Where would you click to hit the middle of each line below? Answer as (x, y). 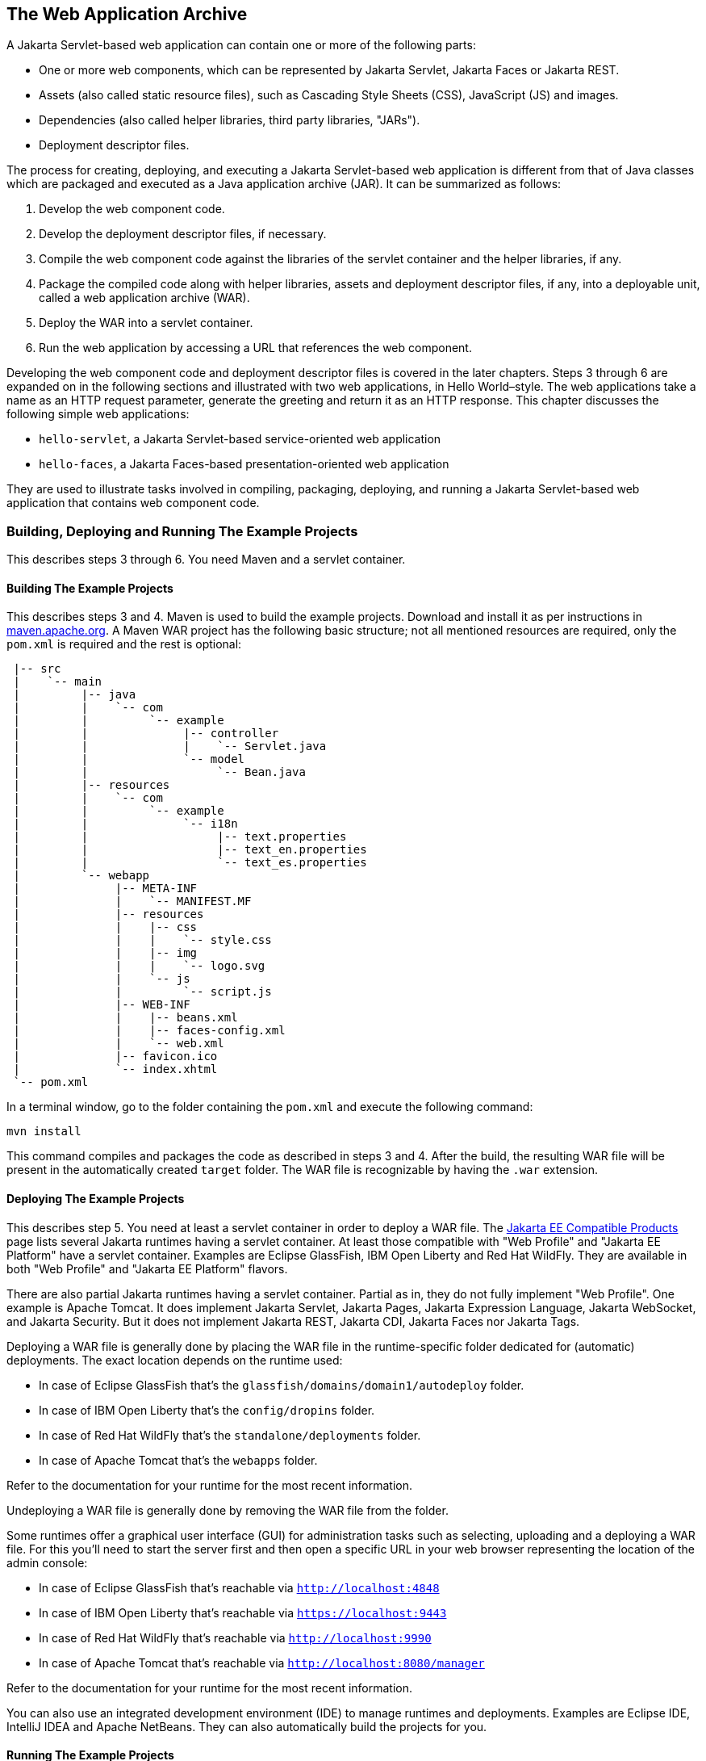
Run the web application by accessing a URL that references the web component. (255, 348)
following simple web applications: (98, 414)
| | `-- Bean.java (159, 772)
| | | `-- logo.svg (139, 966)
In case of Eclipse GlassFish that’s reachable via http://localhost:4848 (239, 1587)
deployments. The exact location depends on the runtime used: (175, 1360)
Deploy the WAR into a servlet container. (146, 323)
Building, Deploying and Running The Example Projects (182, 531)
